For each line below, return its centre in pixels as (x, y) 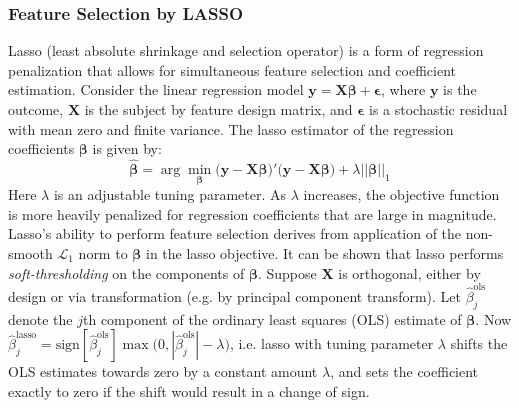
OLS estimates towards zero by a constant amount (163, 371)
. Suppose (287, 272)
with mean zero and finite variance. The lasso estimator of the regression (231, 128)
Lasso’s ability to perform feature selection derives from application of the (235, 233)
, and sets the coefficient (404, 371)
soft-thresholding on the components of (126, 272)
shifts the (479, 343)
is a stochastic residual (438, 109)
